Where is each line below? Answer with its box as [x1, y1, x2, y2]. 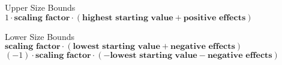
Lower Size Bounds [5, 30, 74, 42]
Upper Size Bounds [5, 1, 76, 13]
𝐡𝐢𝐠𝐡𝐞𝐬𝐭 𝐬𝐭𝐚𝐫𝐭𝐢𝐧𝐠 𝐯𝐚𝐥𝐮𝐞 [82, 13, 173, 22]
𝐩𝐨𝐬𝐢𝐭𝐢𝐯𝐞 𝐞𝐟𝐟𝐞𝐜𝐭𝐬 [183, 13, 246, 22]
